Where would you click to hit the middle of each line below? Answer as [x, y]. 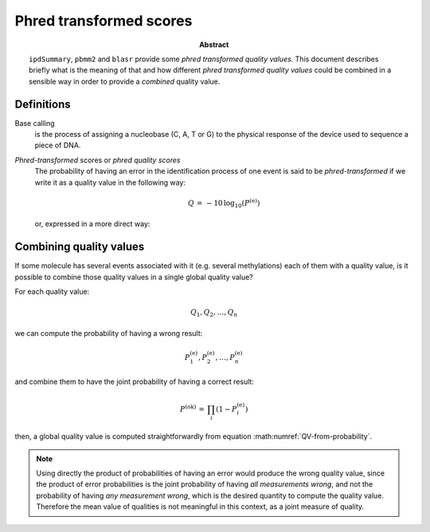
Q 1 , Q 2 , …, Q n [214, 313]
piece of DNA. [58, 145]
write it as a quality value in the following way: [110, 182]
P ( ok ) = [192, 408]
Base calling [35, 123]
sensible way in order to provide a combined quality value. [125, 81]
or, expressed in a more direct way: [92, 224]
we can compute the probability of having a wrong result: [109, 333]
